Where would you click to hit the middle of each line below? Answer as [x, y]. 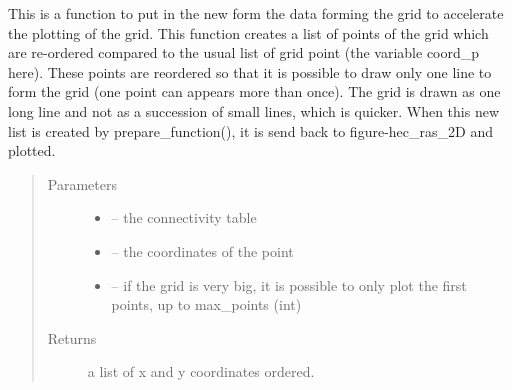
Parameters [82, 183]
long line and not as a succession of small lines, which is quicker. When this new [254, 110]
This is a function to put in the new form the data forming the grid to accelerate [256, 13]
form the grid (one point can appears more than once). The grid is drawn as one [254, 91]
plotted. [32, 150]
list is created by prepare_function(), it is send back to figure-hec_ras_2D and [250, 130]
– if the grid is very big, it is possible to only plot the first [289, 284]
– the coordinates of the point [202, 250]
